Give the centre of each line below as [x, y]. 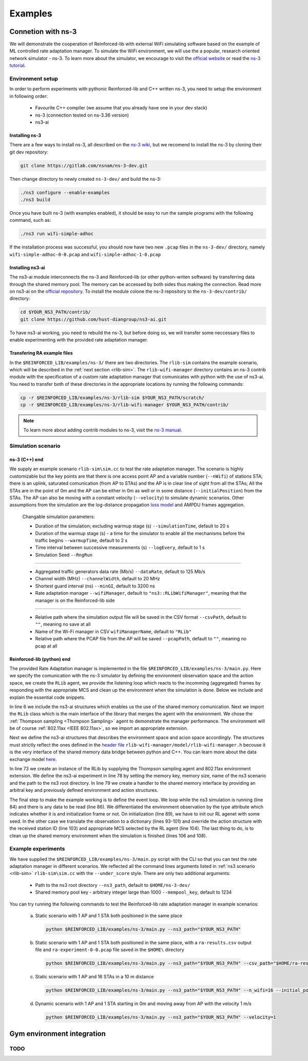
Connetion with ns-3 [43, 32]
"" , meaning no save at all [63, 624]
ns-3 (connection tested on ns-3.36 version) [82, 115]
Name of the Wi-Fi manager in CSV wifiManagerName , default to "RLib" [113, 631]
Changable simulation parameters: [59, 517]
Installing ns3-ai [27, 268]
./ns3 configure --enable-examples [65, 192]
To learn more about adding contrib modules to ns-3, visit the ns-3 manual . [103, 430]
